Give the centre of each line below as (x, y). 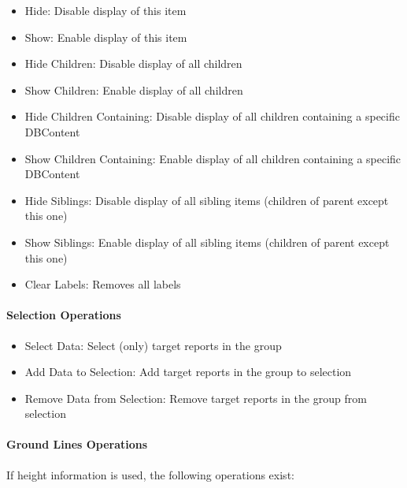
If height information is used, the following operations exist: (150, 474)
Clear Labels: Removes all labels (103, 284)
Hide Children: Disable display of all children (133, 63)
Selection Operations (64, 315)
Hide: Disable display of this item (105, 10)
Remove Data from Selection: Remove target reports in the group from (196, 398)
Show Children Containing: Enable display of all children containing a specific (213, 158)
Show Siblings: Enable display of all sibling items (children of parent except (207, 242)
